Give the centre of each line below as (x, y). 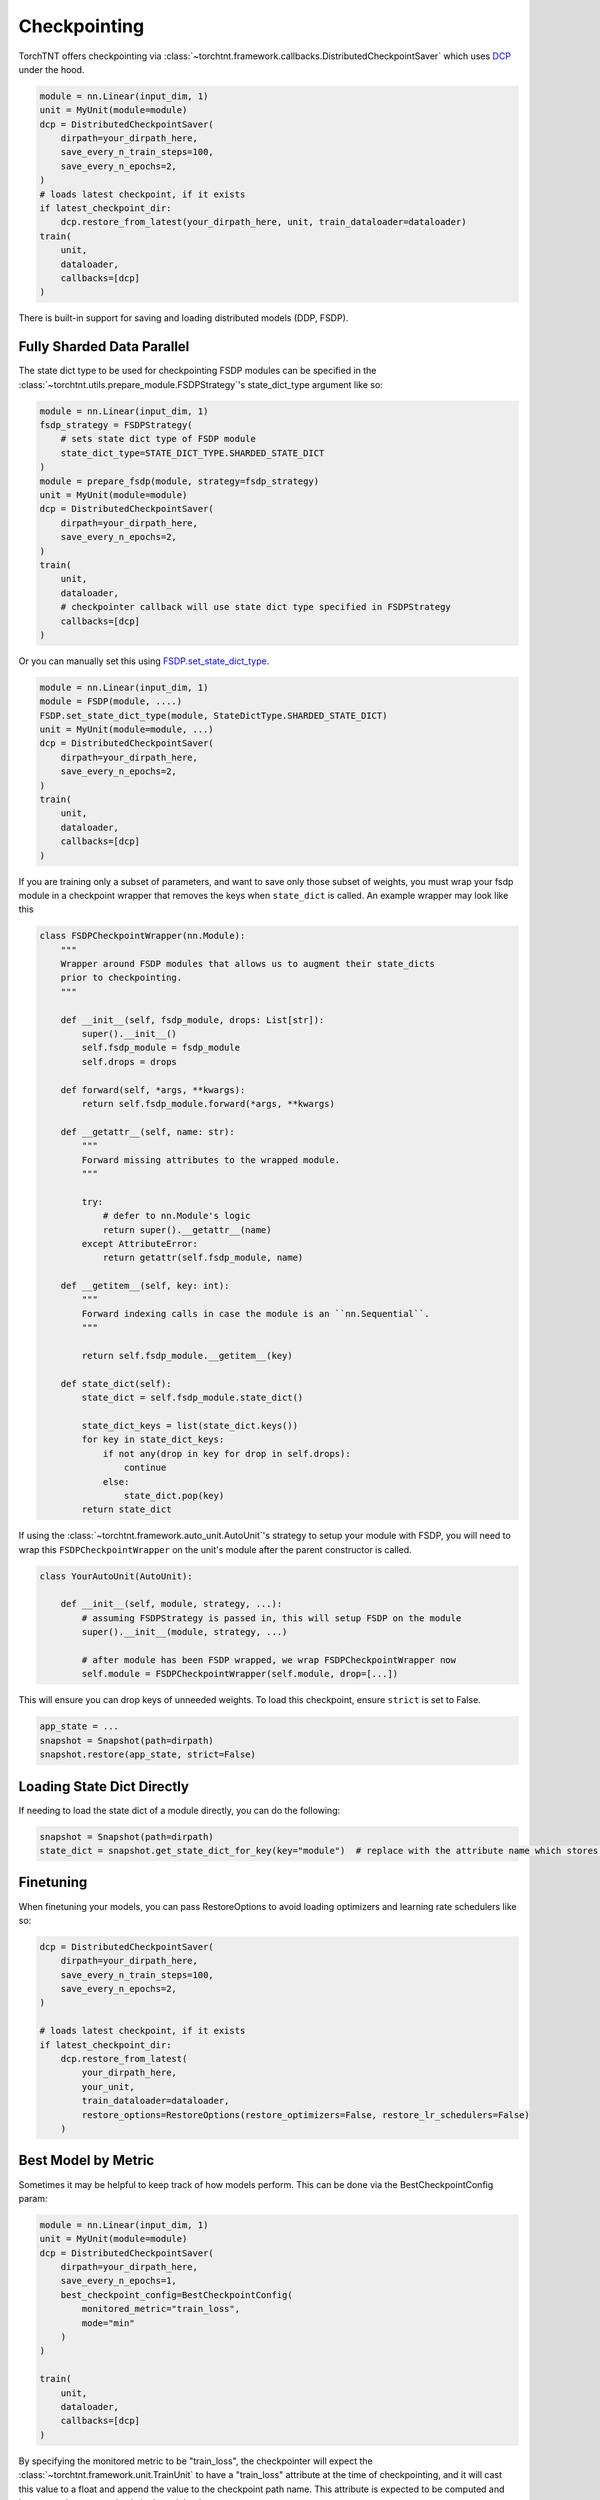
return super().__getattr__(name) (187, 1229)
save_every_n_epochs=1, (118, 2281)
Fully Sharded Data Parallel (104, 346)
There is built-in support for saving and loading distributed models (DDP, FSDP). (183, 318)
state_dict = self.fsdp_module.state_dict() (192, 1398)
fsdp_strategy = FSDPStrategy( (116, 425)
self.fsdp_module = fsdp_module (160, 1048)
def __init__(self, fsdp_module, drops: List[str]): (192, 1019)
